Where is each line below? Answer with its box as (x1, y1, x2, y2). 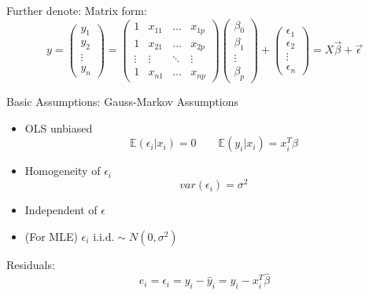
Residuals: (6, 256, 55, 272)
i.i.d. (93, 231, 115, 243)
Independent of (24, 202, 98, 218)
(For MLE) (24, 228, 78, 244)
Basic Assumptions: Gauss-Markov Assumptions (6, 93, 239, 110)
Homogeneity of (24, 162, 101, 179)
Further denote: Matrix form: (6, 2, 147, 18)
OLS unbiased (24, 119, 93, 136)
